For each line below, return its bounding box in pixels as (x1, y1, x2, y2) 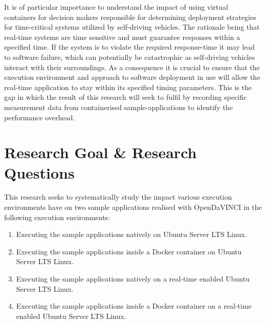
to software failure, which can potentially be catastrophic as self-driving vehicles (4, 51, 255, 62)
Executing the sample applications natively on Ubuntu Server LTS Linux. (16, 229, 247, 240)
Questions (4, 162, 75, 183)
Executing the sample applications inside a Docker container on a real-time (16, 300, 252, 311)
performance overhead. (4, 112, 75, 122)
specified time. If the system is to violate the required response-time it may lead (4, 41, 255, 52)
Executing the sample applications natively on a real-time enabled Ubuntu (16, 273, 250, 284)
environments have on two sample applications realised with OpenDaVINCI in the (4, 202, 262, 212)
